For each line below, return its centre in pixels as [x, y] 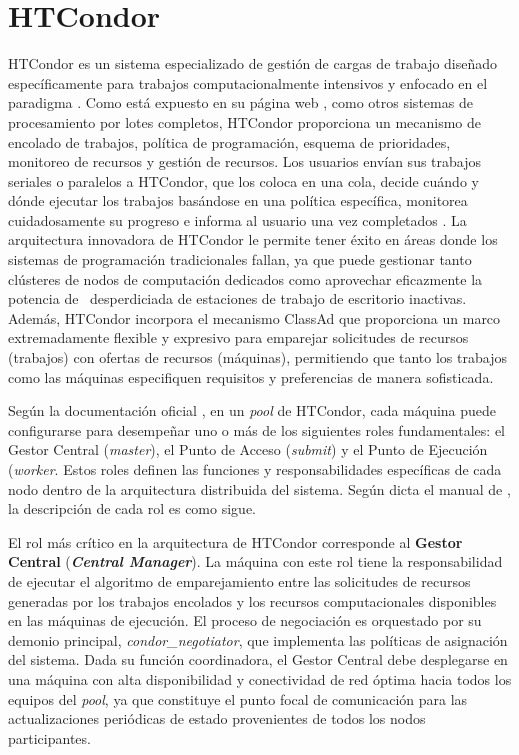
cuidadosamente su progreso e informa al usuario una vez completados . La [237, 219]
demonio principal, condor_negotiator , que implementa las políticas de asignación [258, 639]
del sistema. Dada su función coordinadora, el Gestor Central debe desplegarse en [258, 659]
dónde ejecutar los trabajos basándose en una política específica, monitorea [238, 200]
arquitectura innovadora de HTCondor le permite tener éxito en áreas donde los [253, 239]
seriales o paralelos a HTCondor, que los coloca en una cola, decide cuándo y [243, 180]
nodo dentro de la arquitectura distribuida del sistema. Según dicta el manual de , [259, 488]
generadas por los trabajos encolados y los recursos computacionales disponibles [252, 600]
